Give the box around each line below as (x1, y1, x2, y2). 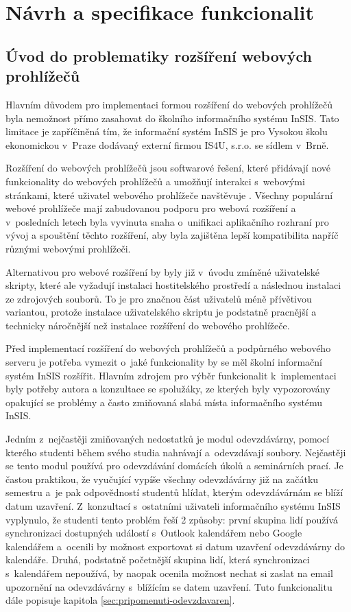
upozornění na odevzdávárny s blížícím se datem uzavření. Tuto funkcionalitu (5, 579, 332, 593)
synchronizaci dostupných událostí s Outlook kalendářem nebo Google (5, 526, 302, 540)
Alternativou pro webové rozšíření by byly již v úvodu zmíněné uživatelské (5, 264, 320, 279)
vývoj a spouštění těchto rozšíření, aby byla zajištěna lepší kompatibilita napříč (5, 228, 339, 242)
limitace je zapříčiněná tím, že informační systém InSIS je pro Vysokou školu (5, 124, 328, 139)
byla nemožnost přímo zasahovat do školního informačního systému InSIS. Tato (5, 110, 339, 125)
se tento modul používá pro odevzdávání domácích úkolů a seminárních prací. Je (5, 458, 343, 473)
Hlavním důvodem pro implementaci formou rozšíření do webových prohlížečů (5, 97, 333, 111)
